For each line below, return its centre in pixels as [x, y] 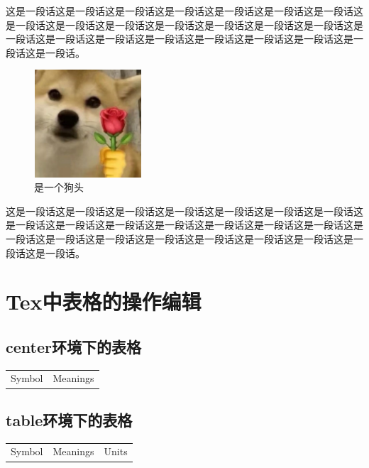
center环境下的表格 [73, 346]
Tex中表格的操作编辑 [104, 301]
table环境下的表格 [69, 419]
